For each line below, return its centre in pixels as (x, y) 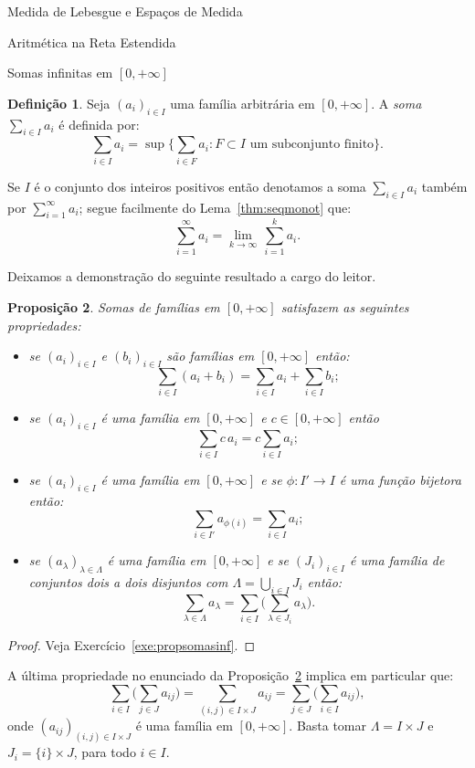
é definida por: (99, 124)
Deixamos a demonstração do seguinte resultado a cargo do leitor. (192, 276)
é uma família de (397, 560)
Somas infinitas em (60, 73)
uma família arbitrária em (243, 103)
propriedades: (44, 325)
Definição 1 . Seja (59, 103)
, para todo (105, 752)
